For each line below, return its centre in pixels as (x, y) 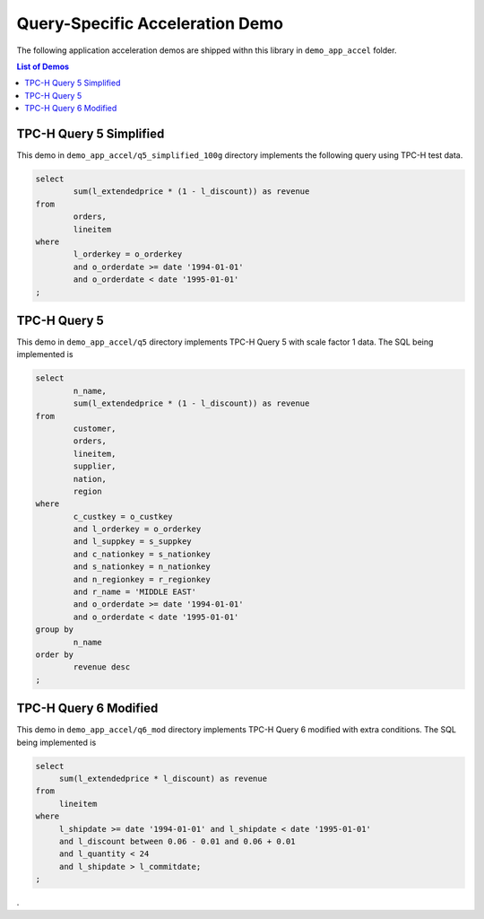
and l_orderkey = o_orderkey (137, 529)
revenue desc (102, 667)
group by (55, 630)
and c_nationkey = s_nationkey (142, 554)
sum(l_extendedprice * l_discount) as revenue (163, 779)
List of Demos (43, 66)
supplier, (95, 466)
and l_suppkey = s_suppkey (132, 542)
